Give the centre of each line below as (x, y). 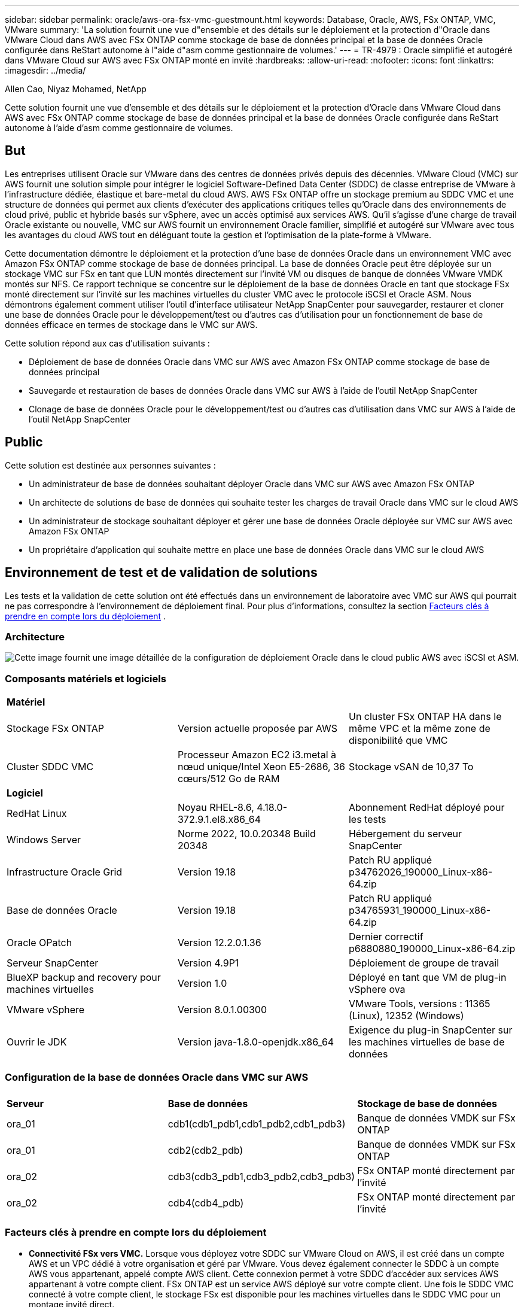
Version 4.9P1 (208, 963)
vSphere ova (377, 990)
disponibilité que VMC (398, 741)
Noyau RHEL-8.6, (216, 808)
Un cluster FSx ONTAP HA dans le (425, 717)
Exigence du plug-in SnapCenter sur (430, 1030)
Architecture (35, 636)
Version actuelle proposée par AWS (257, 729)
